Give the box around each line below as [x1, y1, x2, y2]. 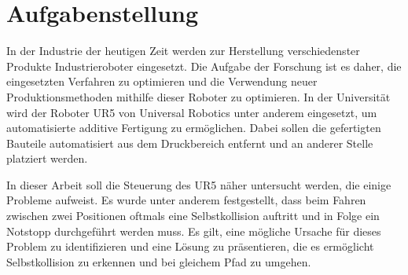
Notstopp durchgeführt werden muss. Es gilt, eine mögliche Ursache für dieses [6, 222, 381, 239]
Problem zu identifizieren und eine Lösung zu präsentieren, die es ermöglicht [6, 238, 374, 255]
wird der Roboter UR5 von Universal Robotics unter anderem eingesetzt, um [6, 104, 377, 120]
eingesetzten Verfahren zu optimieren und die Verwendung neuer [6, 73, 318, 90]
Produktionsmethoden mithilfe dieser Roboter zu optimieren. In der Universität [6, 88, 391, 104]
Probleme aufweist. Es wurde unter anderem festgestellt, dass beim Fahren [6, 192, 366, 208]
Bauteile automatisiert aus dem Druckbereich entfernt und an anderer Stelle [6, 134, 373, 151]
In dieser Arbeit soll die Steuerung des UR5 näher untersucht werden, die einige [6, 176, 391, 192]
